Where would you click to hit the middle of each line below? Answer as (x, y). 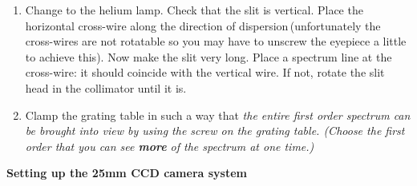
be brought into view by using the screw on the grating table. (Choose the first (215, 131)
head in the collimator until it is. (106, 87)
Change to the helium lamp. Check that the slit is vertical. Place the (194, 10)
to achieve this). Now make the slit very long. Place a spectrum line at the (208, 56)
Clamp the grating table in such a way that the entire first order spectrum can (218, 115)
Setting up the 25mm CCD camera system (127, 173)
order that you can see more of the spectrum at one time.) (170, 146)
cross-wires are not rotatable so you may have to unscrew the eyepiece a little (216, 41)
